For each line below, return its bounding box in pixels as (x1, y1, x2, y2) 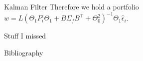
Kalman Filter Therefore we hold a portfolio (4, 1, 139, 11)
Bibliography (4, 47, 43, 57)
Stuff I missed (4, 30, 46, 41)
